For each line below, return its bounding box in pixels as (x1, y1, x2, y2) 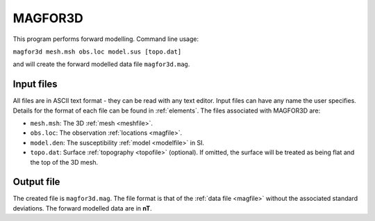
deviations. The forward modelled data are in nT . (12, 204, 152, 212)
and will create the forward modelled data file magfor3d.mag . (12, 60, 190, 69)
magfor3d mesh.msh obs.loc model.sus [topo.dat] (12, 47, 182, 56)
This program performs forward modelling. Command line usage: (12, 35, 199, 43)
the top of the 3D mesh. (30, 158, 99, 166)
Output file (12, 176, 60, 188)
